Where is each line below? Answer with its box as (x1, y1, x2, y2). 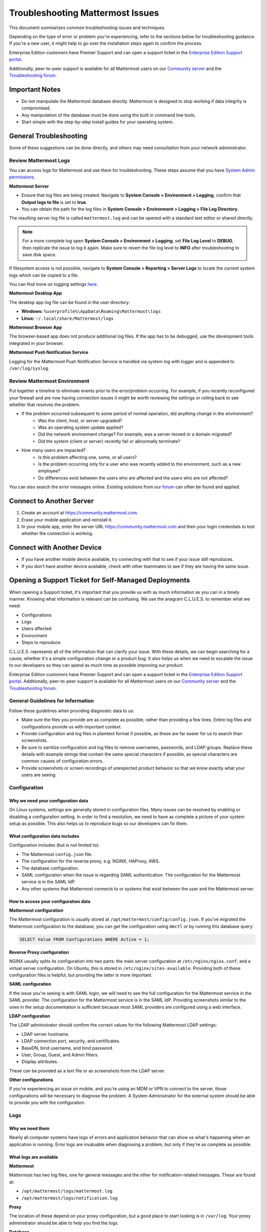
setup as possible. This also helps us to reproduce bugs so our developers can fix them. (9, 821, 188, 826)
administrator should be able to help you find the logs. (9, 1220, 119, 1226)
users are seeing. (21, 772, 57, 778)
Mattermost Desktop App (9, 290, 63, 296)
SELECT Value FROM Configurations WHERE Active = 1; (19, 936, 150, 942)
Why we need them (9, 1125, 50, 1131)
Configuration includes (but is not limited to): (9, 842, 100, 848)
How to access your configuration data (9, 898, 91, 904)
